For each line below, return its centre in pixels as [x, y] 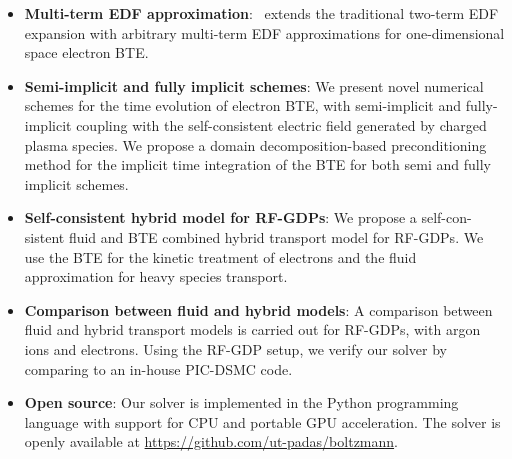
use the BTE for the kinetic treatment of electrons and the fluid [220, 256]
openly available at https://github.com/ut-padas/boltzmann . [211, 441]
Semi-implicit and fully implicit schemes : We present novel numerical [254, 85]
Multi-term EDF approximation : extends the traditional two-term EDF [261, 13]
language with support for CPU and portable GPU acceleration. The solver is [262, 421]
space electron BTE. [86, 52]
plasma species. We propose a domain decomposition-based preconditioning [255, 144]
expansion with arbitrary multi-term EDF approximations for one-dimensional [264, 32]
